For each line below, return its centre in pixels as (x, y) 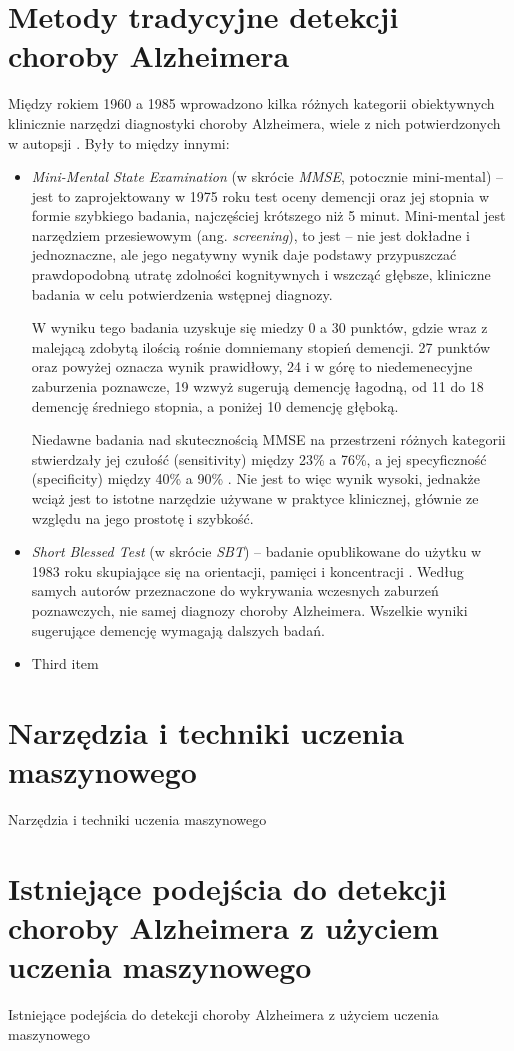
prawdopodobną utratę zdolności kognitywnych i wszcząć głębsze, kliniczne (261, 274)
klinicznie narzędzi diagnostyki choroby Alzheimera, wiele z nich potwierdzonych (254, 122)
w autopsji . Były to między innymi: (119, 142)
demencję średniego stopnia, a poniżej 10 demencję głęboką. (215, 405)
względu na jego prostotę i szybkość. (142, 517)
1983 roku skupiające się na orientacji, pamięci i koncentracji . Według (247, 570)
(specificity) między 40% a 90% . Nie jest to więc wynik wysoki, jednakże (255, 478)
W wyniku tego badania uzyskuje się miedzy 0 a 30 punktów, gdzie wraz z (259, 327)
